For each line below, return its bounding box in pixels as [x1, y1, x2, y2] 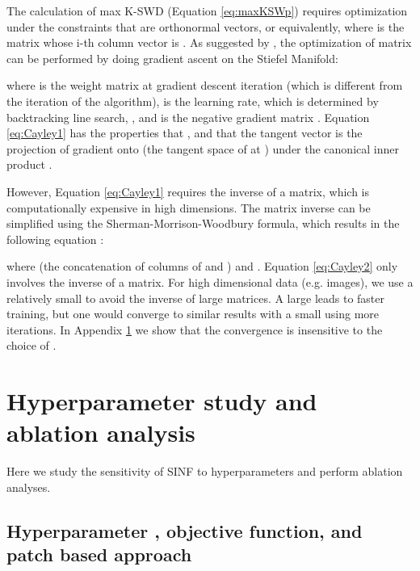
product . [6, 156, 52, 173]
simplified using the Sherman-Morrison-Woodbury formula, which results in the [6, 215, 400, 232]
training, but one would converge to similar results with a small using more [6, 305, 380, 322]
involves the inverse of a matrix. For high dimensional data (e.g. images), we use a [6, 273, 414, 290]
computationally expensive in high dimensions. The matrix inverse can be [6, 199, 371, 216]
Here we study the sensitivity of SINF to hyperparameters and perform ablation [6, 463, 403, 480]
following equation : [6, 230, 104, 247]
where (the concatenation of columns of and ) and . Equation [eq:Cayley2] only [6, 258, 398, 275]
